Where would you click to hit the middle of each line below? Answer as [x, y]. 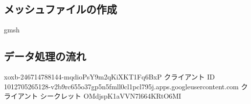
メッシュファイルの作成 [60, 9]
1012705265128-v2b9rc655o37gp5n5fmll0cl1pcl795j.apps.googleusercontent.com [121, 86]
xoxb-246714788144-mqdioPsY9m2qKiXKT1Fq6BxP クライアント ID [110, 77]
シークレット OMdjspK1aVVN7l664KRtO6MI [111, 96]
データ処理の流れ [45, 56]
